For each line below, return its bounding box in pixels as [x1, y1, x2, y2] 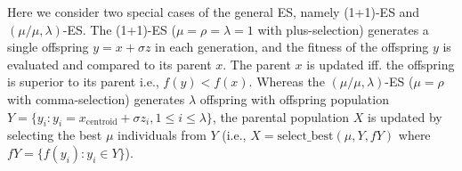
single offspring [7, 37, 89, 56]
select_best [277, 130, 334, 143]
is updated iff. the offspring [306, 54, 455, 73]
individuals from [118, 126, 207, 144]
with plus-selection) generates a [257, 20, 429, 38]
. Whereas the [248, 72, 325, 91]
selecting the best [7, 126, 102, 144]
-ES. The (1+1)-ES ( [62, 20, 176, 38]
